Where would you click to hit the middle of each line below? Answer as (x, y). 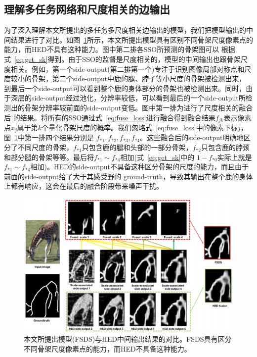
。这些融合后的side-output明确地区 (195, 137)
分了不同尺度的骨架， (39, 147)
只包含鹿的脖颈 (225, 147)
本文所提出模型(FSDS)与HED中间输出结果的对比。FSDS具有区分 (128, 339)
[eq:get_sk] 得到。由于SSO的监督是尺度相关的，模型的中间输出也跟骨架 (128, 59)
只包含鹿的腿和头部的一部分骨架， (137, 147)
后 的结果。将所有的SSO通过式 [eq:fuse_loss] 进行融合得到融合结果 (110, 117)
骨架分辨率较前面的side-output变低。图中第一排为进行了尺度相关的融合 (139, 107)
